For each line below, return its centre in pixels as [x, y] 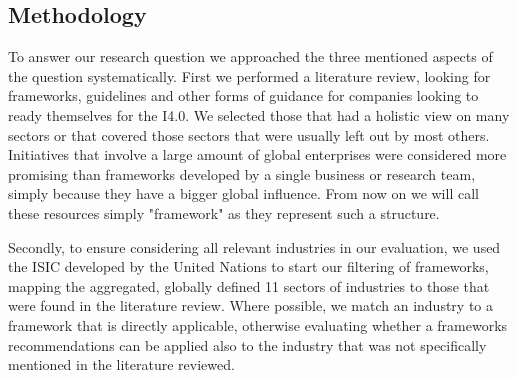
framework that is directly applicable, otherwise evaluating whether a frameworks [258, 324]
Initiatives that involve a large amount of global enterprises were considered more [257, 154]
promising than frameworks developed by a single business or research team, [242, 173]
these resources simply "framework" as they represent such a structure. [224, 212]
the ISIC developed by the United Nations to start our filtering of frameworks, [248, 266]
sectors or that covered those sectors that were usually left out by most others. [249, 134]
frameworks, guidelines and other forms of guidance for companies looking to [243, 95]
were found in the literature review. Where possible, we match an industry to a [251, 305]
